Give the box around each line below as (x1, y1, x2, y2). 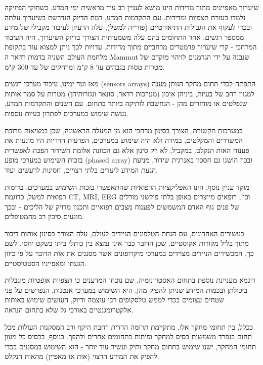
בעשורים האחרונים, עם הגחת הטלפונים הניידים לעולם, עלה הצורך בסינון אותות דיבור (5, 228, 244, 238)
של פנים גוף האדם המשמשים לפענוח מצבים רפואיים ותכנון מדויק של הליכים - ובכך (5, 201, 240, 212)
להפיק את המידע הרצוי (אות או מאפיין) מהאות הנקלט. (5, 351, 159, 361)
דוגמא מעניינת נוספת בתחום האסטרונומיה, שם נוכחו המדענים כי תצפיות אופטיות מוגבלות (5, 275, 255, 285)
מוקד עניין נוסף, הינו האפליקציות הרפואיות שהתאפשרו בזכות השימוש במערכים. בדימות (5, 181, 250, 192)
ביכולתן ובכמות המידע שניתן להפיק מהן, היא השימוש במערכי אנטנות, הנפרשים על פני (5, 284, 247, 295)
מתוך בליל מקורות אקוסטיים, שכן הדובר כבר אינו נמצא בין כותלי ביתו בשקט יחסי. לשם (5, 238, 249, 248)
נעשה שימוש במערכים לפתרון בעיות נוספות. (5, 108, 128, 118)
